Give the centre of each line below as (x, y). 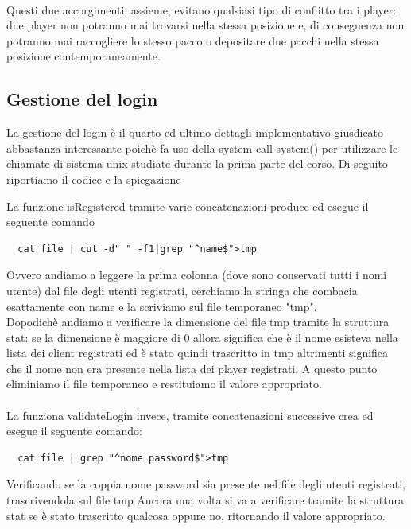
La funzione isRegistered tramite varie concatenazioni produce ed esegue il (188, 206)
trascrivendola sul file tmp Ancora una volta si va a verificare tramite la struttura (205, 500)
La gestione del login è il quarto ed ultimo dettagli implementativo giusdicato (195, 132)
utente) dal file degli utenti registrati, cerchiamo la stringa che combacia (182, 290)
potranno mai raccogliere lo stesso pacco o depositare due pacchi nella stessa (193, 40)
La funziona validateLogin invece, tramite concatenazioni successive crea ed (190, 415)
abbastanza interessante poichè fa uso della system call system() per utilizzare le (202, 148)
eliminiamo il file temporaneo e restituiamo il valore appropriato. (164, 384)
